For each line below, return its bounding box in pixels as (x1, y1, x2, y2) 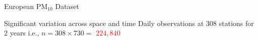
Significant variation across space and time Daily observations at (4, 17, 204, 28)
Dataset (55, 1, 79, 11)
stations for (219, 17, 254, 28)
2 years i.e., (4, 27, 39, 38)
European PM (4, 1, 48, 11)
